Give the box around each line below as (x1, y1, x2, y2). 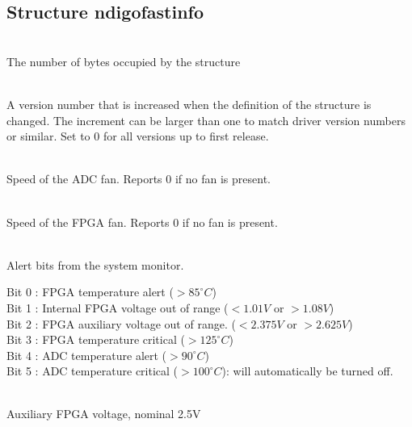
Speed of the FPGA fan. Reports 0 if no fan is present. (6, 213, 278, 230)
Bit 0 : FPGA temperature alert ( (6, 283, 174, 300)
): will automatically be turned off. (221, 362, 393, 379)
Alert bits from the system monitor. (6, 256, 184, 273)
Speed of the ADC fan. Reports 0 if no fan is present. (6, 170, 271, 187)
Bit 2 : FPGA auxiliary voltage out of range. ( (6, 315, 236, 332)
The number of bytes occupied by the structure (6, 52, 241, 69)
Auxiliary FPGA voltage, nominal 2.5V (6, 405, 201, 422)
